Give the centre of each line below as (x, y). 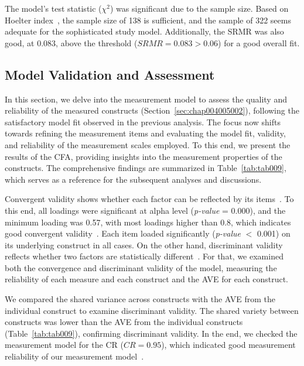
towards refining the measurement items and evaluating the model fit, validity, (145, 133)
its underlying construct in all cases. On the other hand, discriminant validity (144, 244)
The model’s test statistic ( (53, 8)
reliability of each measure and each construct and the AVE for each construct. (147, 279)
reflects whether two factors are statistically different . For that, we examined (144, 256)
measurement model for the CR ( (64, 345)
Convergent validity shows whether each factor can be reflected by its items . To (149, 199)
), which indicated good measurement (228, 345)
